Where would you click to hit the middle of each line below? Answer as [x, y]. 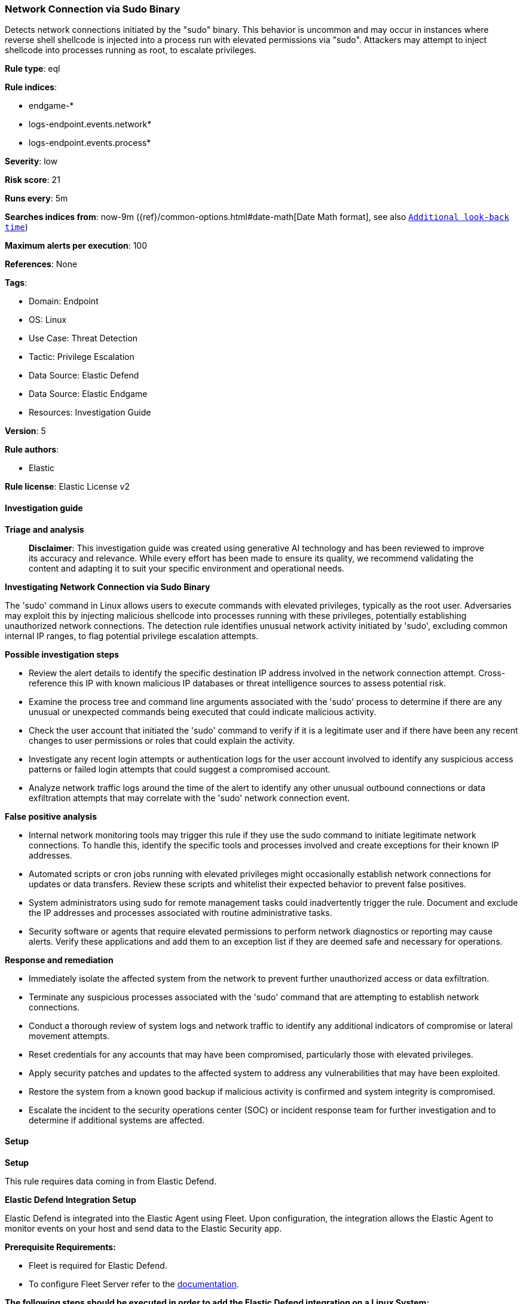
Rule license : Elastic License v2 [67, 487]
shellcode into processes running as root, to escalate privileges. [131, 50]
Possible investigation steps [62, 654]
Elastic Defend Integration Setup [71, 1199]
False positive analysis [51, 816]
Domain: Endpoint [64, 301]
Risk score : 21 [33, 180]
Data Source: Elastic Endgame [88, 394]
